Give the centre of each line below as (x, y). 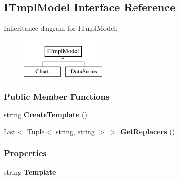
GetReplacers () (148, 131)
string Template (30, 171)
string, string (75, 131)
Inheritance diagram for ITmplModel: (61, 28)
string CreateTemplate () (45, 115)
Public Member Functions (57, 96)
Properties (25, 153)
